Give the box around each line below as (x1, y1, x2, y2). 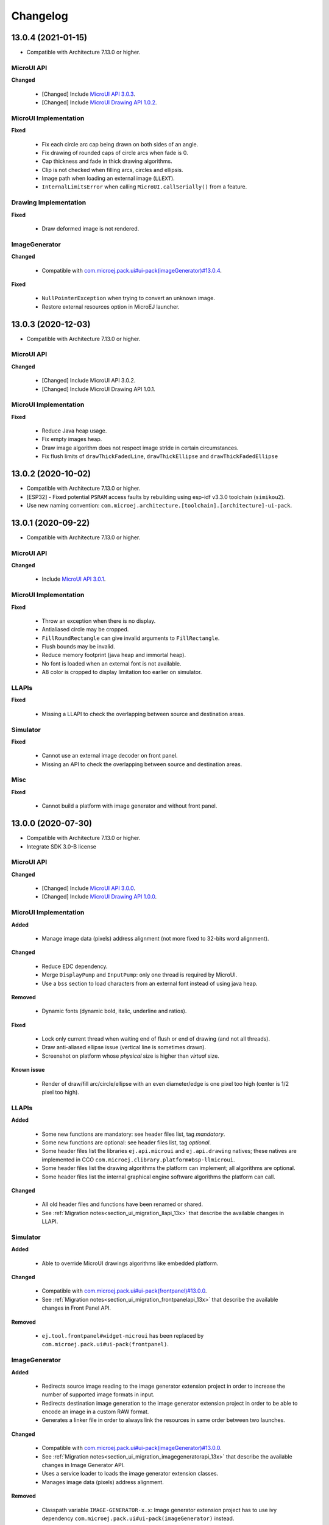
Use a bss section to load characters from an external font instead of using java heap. (41, 980, 258, 987)
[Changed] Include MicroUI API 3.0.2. (41, 377, 136, 384)
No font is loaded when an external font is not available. (41, 659, 182, 667)
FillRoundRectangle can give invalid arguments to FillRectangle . (41, 634, 220, 642)
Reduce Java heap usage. (41, 427, 107, 434)
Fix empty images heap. (41, 436, 102, 443)
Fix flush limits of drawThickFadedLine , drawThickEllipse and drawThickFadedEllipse (41, 453, 278, 460)
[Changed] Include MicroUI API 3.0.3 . (41, 90, 135, 98)
